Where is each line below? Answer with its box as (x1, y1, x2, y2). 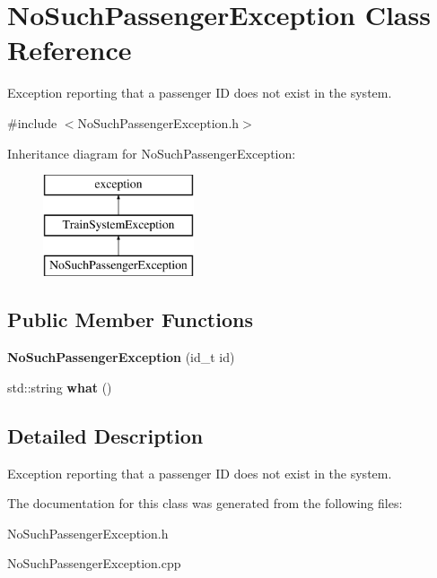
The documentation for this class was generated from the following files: (7, 494, 403, 513)
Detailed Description (7, 421, 204, 449)
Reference (7, 31, 132, 68)
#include (7, 113, 57, 132)
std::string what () (7, 377, 112, 396)
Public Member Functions (7, 306, 253, 333)
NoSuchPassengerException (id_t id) (7, 348, 235, 367)
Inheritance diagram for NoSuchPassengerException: (7, 143, 296, 162)
